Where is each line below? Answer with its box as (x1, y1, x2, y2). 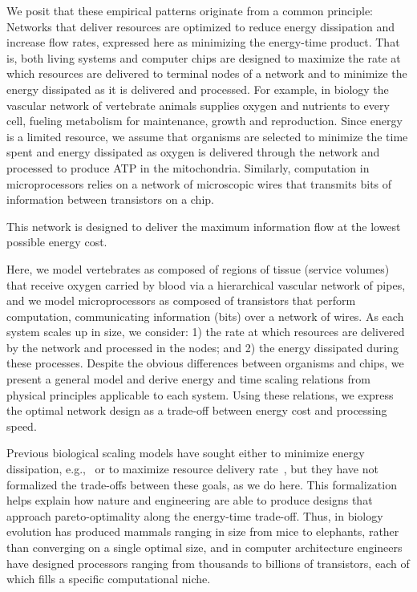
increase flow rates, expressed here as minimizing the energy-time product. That (6, 34, 400, 51)
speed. (6, 417, 37, 434)
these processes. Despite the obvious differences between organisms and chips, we (6, 355, 404, 371)
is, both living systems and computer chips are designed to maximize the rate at (6, 49, 401, 66)
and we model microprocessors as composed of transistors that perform (6, 292, 356, 309)
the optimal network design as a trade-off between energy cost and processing (6, 402, 387, 419)
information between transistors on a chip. (6, 191, 214, 208)
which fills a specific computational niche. (6, 570, 211, 587)
